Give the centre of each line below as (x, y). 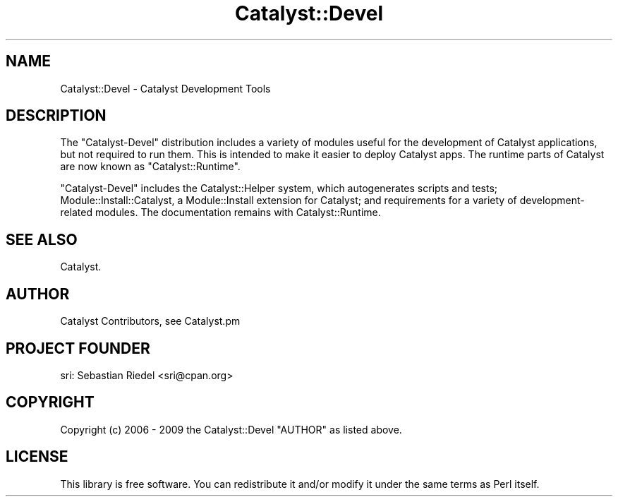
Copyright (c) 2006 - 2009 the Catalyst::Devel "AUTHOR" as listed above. (231, 429)
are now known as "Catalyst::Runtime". (150, 167)
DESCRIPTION (56, 116)
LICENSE (37, 457)
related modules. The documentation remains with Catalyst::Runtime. (220, 213)
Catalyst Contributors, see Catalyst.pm (150, 321)
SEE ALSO (42, 239)
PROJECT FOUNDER (78, 348)
